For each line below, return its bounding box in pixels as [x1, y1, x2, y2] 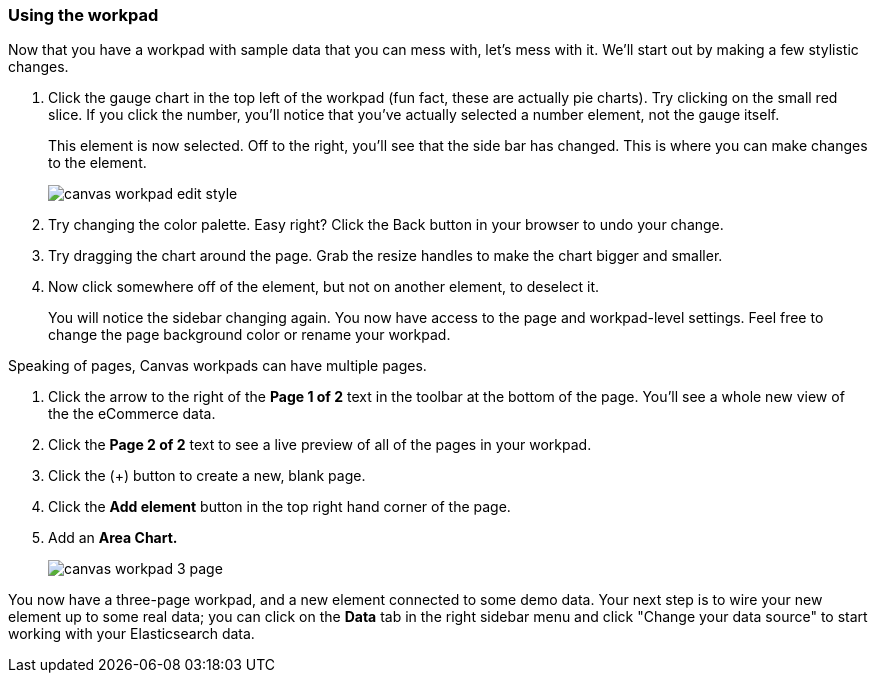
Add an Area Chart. [48, 529, 178, 547]
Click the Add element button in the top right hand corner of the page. [48, 498, 511, 516]
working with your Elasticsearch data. [8, 625, 255, 643]
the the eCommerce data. [48, 405, 216, 423]
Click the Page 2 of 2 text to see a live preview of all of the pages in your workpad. [48, 436, 592, 454]
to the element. [48, 154, 147, 172]
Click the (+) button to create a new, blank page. [48, 467, 366, 485]
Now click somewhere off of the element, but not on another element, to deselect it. [48, 278, 600, 296]
